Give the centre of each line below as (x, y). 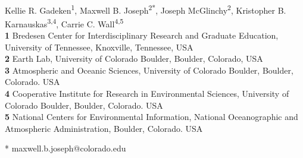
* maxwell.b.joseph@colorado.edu (65, 148)
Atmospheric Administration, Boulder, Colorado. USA (104, 128)
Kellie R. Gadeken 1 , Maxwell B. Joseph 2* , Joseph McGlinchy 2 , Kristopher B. (146, 9)
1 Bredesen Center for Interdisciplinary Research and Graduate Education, (142, 35)
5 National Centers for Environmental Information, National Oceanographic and (151, 117)
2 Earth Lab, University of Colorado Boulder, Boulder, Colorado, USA (134, 59)
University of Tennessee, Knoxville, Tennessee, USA (99, 47)
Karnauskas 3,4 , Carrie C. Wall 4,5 (64, 23)
